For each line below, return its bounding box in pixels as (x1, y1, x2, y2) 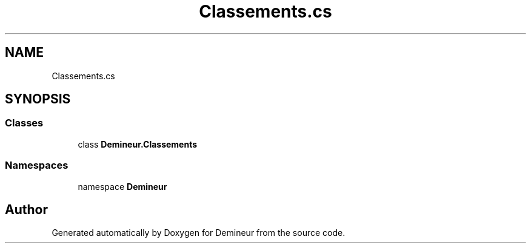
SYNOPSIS (5, 91, 71, 107)
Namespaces (5, 159, 68, 172)
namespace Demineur (78, 181, 167, 192)
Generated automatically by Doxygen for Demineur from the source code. (52, 227, 346, 238)
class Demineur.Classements (78, 139, 198, 149)
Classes (5, 117, 44, 129)
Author (5, 201, 48, 217)
